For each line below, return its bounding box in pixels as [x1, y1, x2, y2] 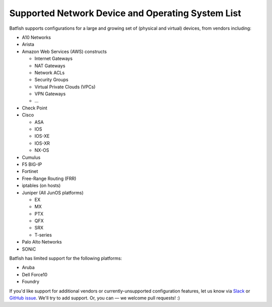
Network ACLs [34, 70, 65, 76]
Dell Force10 [22, 271, 48, 277]
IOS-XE [34, 133, 50, 139]
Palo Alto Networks [22, 239, 62, 245]
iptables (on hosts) [22, 182, 61, 189]
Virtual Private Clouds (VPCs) [34, 84, 96, 90]
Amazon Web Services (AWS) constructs [22, 48, 107, 54]
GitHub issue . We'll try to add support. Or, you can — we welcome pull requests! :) [9, 295, 180, 301]
